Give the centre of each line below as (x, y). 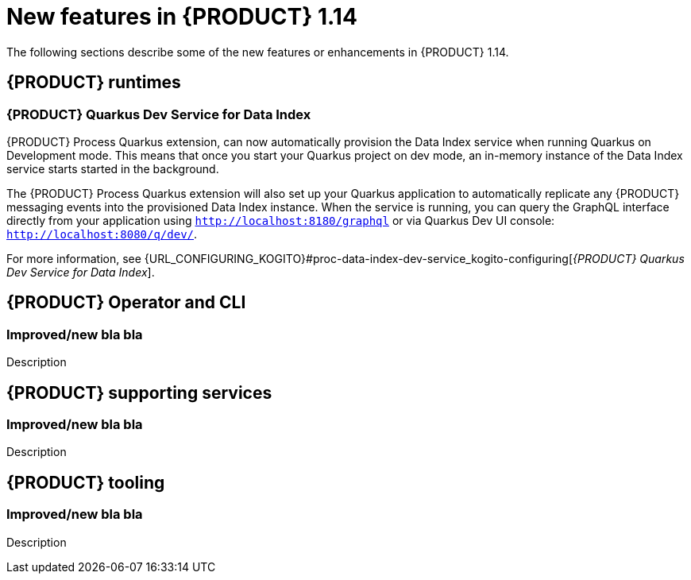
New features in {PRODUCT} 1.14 (182, 17)
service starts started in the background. (113, 168)
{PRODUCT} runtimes (94, 83)
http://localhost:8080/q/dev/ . (102, 234)
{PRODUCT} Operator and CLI (126, 303)
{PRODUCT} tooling (86, 482)
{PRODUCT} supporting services (139, 392)
